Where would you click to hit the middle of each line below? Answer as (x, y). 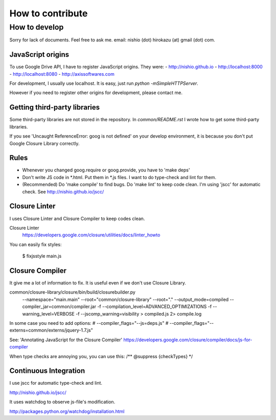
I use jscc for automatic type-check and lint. (56, 383)
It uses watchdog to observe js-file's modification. (62, 402)
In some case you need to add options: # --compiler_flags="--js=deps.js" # (89, 323)
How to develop (37, 27)
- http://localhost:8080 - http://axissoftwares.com (62, 74)
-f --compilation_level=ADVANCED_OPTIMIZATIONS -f (155, 306)
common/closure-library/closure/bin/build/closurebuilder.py (72, 292)
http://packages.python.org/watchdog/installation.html (67, 411)
